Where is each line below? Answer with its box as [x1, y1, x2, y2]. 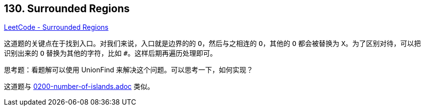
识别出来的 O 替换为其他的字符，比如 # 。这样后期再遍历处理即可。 [4, 49, 217, 58]
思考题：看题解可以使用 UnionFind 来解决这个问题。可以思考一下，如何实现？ [4, 66, 254, 74]
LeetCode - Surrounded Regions [4, 23, 109, 32]
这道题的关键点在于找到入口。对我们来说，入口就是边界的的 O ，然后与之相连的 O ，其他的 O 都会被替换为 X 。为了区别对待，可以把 [4, 39, 421, 48]
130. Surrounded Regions [4, 2, 130, 15]
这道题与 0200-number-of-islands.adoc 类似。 [4, 82, 154, 91]
